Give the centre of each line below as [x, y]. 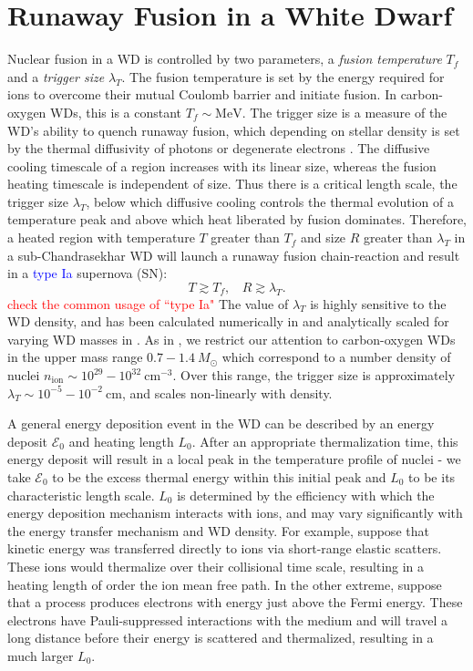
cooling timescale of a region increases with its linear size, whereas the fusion [222, 165]
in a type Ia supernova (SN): [87, 273]
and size [324, 237]
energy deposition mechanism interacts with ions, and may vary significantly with [235, 513]
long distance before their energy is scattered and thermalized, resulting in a [221, 638]
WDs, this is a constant [116, 112]
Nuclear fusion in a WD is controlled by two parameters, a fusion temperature [225, 59]
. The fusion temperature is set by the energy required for [283, 76]
